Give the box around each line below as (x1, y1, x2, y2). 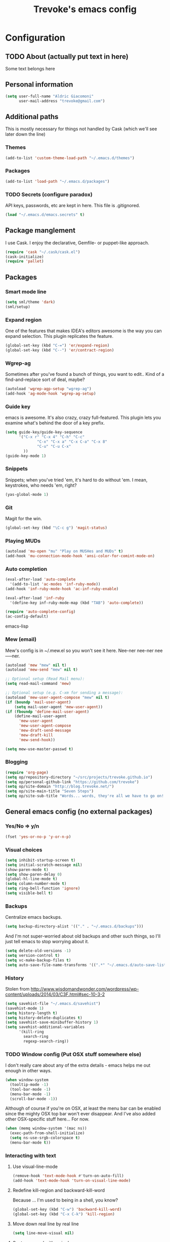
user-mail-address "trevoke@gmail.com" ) (18, 98, 105, 103)
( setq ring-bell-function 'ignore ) (5, 886, 80, 891)
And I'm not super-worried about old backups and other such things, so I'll (5, 933, 161, 939)
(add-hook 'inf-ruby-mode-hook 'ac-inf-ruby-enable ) (5, 586, 119, 591)
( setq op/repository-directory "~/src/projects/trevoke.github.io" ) (5, 774, 153, 780)
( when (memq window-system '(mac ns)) (5, 1126, 87, 1131)
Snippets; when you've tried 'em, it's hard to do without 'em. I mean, (5, 477, 148, 483)
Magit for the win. (5, 515, 42, 521)
